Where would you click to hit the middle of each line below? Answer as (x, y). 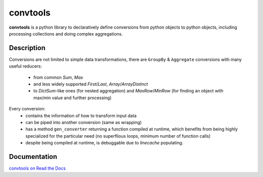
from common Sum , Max (58, 77)
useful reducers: (26, 66)
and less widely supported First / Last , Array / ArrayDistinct (91, 84)
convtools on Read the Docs (37, 168)
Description (27, 48)
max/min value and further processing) (73, 98)
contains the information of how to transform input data (81, 115)
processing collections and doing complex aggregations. (66, 34)
